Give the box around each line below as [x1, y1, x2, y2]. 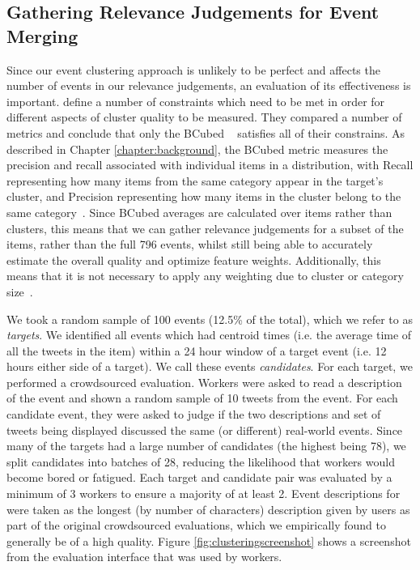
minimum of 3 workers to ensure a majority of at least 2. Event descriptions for [6, 485, 401, 502]
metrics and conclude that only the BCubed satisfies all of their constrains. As [6, 124, 405, 141]
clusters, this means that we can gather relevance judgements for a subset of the [6, 219, 404, 236]
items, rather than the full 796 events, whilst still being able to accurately [6, 236, 373, 253]
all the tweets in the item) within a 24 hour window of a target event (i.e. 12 [6, 342, 387, 359]
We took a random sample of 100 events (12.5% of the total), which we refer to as [6, 310, 413, 327]
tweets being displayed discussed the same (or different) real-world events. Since [6, 421, 403, 438]
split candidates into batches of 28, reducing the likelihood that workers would [6, 453, 395, 470]
